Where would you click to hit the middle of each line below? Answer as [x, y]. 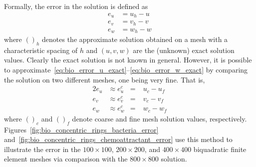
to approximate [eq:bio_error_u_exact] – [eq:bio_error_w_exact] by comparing [126, 70]
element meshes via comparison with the [66, 159]
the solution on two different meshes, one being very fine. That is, [105, 79]
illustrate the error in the [42, 149]
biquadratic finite [220, 149]
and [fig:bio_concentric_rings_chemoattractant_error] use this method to [118, 139]
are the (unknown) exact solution [184, 50]
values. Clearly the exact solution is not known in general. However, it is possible [128, 60]
